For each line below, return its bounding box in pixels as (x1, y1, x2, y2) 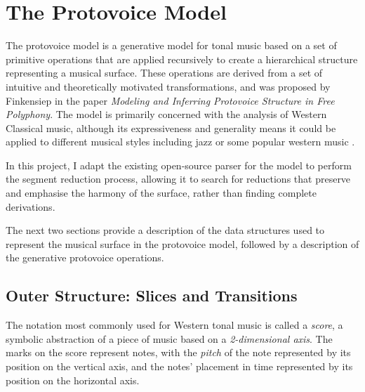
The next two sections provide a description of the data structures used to (6, 223, 325, 237)
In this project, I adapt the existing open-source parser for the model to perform (6, 157, 352, 172)
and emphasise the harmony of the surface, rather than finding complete (6, 185, 317, 200)
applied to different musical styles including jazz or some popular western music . (6, 134, 355, 149)
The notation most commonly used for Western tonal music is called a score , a (6, 318, 343, 332)
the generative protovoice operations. (6, 250, 164, 265)
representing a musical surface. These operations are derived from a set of (6, 65, 323, 80)
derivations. (6, 199, 55, 214)
